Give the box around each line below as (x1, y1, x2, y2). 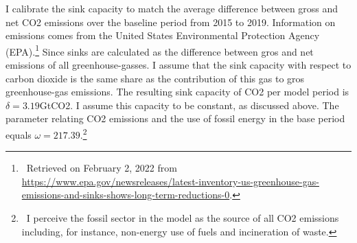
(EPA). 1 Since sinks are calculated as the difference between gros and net (5, 42, 314, 58)
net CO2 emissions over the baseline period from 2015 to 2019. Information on (5, 14, 336, 29)
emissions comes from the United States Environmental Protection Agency (5, 28, 320, 43)
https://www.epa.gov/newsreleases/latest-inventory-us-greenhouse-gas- (21, 174, 319, 188)
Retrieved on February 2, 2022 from (26, 161, 177, 175)
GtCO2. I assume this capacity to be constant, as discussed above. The (39, 97, 339, 112)
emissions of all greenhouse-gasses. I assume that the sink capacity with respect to (5, 58, 352, 72)
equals (5, 127, 32, 141)
